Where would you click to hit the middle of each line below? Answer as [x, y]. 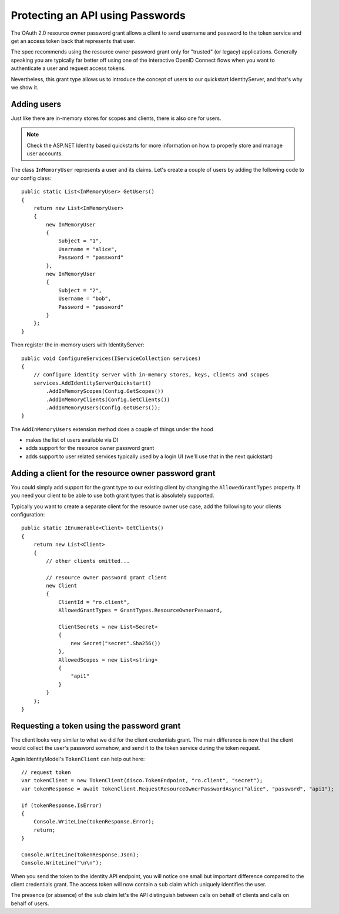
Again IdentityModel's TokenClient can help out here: [78, 759]
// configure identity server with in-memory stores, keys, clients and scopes [151, 375]
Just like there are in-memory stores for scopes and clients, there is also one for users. [116, 118]
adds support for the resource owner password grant [90, 448]
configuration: [28, 514]
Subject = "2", [80, 290]
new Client [62, 586]
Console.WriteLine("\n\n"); [62, 863]
